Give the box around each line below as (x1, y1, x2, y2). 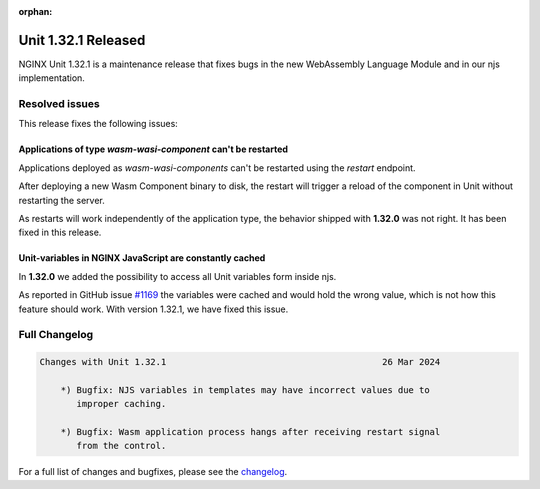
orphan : (18, 6, 53, 17)
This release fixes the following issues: (18, 118, 179, 130)
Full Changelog (18, 328, 94, 342)
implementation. (18, 72, 85, 84)
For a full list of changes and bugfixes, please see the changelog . (18, 466, 288, 478)
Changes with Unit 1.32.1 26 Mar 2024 (39, 356, 441, 368)
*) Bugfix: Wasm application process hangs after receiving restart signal (60, 426, 441, 438)
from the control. (76, 440, 167, 452)
